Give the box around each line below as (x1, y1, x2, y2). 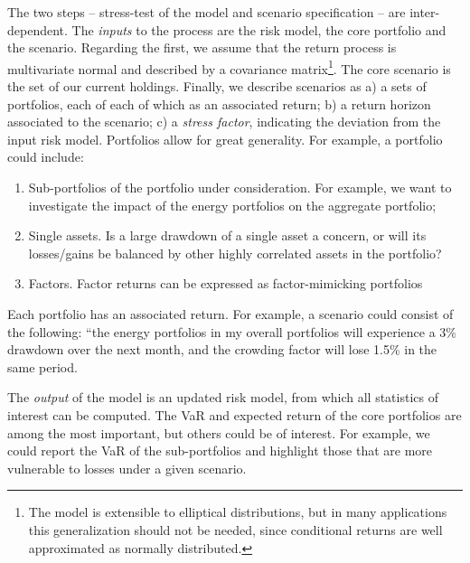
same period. (7, 357, 78, 376)
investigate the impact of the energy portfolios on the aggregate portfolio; (28, 195, 437, 214)
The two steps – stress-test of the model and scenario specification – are (7, 3, 406, 21)
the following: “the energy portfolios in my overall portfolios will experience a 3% (7, 322, 456, 341)
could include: (7, 147, 84, 166)
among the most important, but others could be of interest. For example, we (7, 423, 430, 442)
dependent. (7, 20, 68, 39)
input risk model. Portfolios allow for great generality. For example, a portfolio (7, 129, 443, 148)
